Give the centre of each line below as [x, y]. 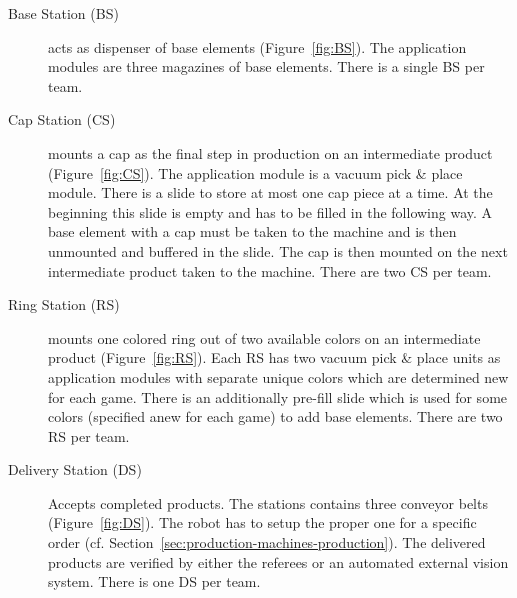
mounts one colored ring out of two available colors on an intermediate [264, 337]
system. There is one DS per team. [154, 581]
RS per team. [89, 435]
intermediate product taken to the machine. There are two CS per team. [270, 270]
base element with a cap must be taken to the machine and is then [252, 231]
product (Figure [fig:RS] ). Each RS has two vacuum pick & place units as [274, 357]
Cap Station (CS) [62, 119]
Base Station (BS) [63, 13]
